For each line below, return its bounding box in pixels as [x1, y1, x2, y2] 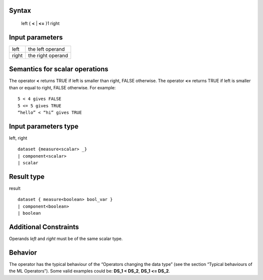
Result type [9, 172, 45, 180]
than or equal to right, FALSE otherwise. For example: [9, 84, 116, 90]
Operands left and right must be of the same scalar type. [9, 236, 123, 241]
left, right [9, 135, 28, 141]
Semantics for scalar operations [9, 65, 109, 73]
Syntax [9, 6, 31, 15]
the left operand [28, 45, 65, 52]
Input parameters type [9, 122, 79, 130]
